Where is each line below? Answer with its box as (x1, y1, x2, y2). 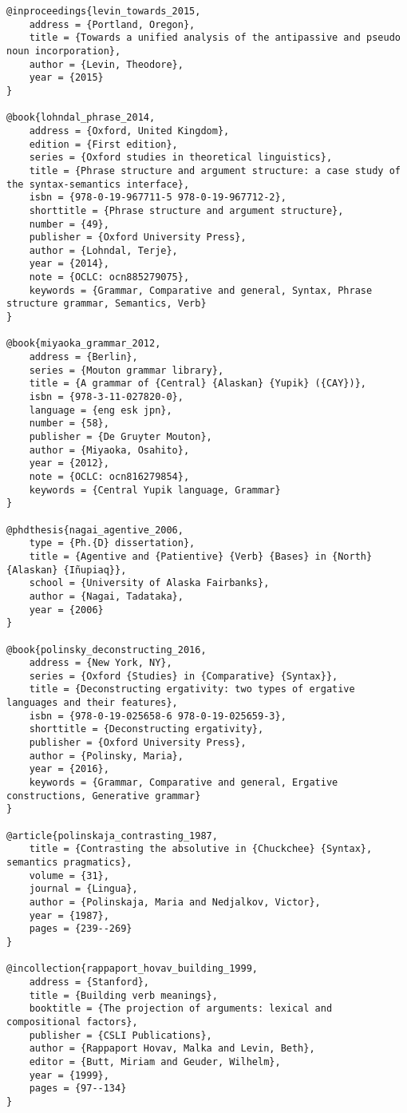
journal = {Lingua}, (29, 883, 138, 895)
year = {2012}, (29, 457, 109, 469)
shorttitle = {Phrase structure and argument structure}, (29, 204, 344, 216)
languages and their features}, (6, 697, 178, 709)
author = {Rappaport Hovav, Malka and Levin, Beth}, (29, 1043, 315, 1055)
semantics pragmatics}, (6, 857, 132, 868)
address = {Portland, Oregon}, (29, 18, 196, 30)
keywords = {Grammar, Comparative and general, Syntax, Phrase (29, 284, 373, 296)
